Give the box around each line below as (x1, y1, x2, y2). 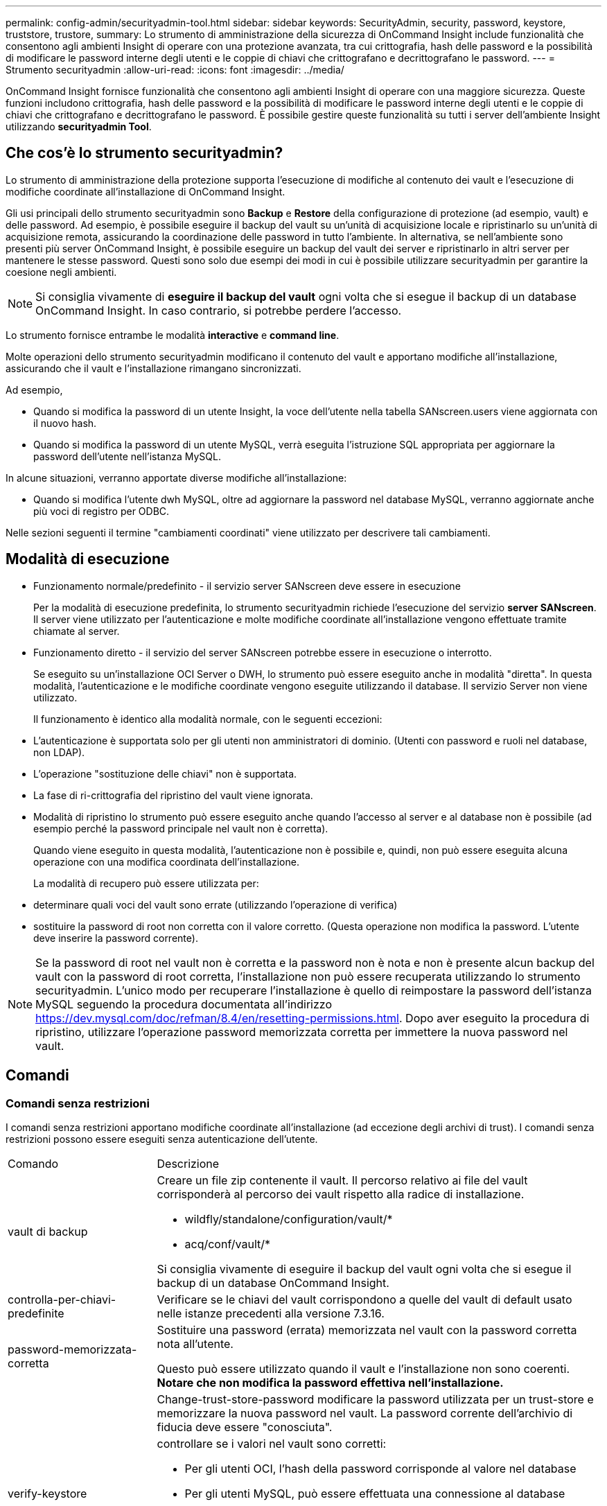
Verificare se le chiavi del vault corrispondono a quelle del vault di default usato (157, 1292, 572, 1306)
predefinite (8, 1306, 64, 1320)
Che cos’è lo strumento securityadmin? (6, 144, 283, 162)
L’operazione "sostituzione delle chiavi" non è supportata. (33, 767, 297, 780)
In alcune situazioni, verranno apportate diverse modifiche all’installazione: (6, 471, 347, 484)
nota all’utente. (157, 1336, 234, 1351)
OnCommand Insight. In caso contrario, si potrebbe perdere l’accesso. (35, 303, 402, 317)
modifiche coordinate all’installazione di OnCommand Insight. (6, 185, 285, 198)
